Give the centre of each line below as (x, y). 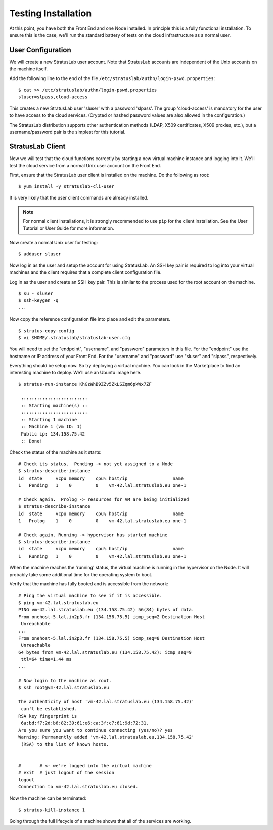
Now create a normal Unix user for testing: (54, 242)
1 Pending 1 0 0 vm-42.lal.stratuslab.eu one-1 (102, 485)
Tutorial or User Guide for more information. (69, 228)
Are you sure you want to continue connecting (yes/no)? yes (96, 730)
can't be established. (49, 709)
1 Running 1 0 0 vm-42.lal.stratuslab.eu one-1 (102, 556)
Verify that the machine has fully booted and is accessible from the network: (89, 584)
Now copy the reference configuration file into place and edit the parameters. (90, 319)
